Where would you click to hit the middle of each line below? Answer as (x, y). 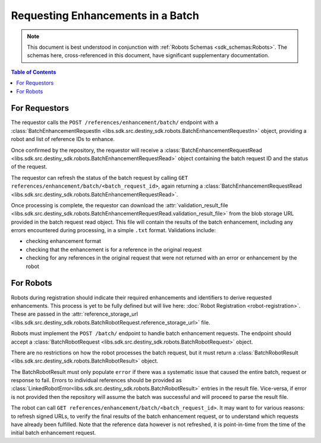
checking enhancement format (63, 241)
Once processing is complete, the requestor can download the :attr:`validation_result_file (119, 205)
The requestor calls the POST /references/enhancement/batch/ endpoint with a (114, 123)
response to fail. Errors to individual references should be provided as (96, 380)
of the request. (29, 167)
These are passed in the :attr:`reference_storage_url (75, 314)
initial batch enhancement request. (53, 433)
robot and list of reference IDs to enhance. (63, 139)
